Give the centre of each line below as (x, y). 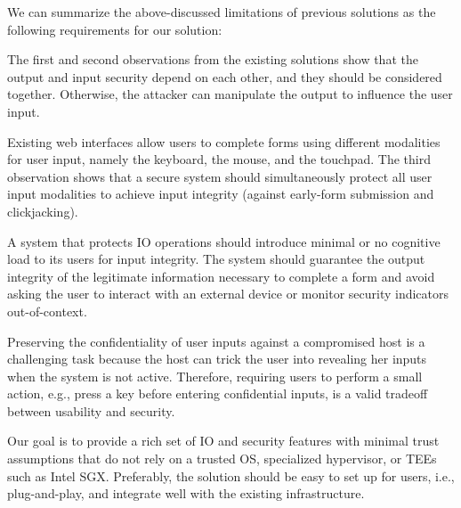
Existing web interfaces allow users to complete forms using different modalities (224, 141)
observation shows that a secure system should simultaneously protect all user (220, 176)
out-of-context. (47, 311)
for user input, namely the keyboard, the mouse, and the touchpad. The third (219, 159)
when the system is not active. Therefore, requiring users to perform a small (215, 376)
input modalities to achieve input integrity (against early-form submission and (221, 194)
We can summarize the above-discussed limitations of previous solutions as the (222, 12)
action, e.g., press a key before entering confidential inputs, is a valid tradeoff (218, 393)
